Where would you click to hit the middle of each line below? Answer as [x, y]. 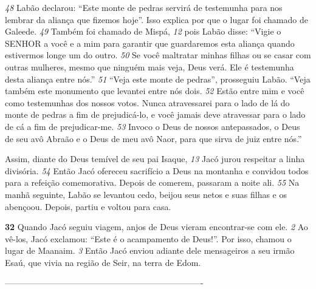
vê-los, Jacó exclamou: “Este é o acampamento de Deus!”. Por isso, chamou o [148, 238]
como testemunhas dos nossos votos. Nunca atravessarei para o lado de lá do [147, 102]
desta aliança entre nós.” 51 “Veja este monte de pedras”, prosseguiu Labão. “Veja [158, 79]
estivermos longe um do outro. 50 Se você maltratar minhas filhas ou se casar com [158, 55]
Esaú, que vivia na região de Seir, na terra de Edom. [103, 262]
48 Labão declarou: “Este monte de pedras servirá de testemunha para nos [144, 7]
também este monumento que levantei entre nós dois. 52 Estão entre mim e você [155, 91]
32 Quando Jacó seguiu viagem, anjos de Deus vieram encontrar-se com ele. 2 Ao [156, 227]
